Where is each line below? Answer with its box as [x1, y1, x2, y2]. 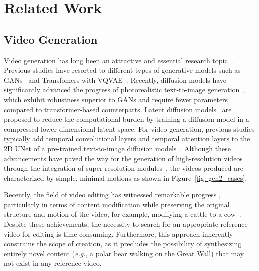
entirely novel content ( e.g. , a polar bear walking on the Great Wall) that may [4, 248, 244, 258]
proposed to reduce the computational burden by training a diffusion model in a [4, 114, 249, 124]
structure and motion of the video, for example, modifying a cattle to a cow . [4, 209, 241, 219]
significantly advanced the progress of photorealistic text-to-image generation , [4, 84, 245, 95]
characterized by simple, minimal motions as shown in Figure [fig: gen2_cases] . [4, 172, 247, 183]
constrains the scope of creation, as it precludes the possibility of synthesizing [4, 238, 242, 249]
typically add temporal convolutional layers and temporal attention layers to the [4, 133, 250, 144]
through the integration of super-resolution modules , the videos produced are [4, 163, 243, 173]
